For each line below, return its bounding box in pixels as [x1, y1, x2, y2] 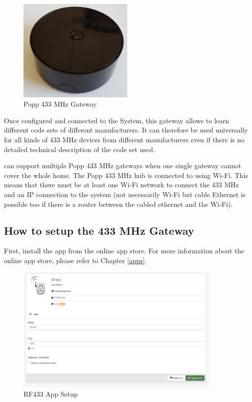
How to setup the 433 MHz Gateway [4, 223, 194, 238]
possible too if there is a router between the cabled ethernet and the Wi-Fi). [4, 199, 233, 209]
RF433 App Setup [23, 389, 78, 399]
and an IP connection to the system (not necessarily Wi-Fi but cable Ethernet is [4, 189, 246, 200]
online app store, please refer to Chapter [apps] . [4, 255, 147, 265]
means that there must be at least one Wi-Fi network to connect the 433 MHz [4, 179, 239, 190]
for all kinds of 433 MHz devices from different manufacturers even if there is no [4, 134, 245, 145]
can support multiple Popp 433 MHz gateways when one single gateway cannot [4, 160, 241, 171]
